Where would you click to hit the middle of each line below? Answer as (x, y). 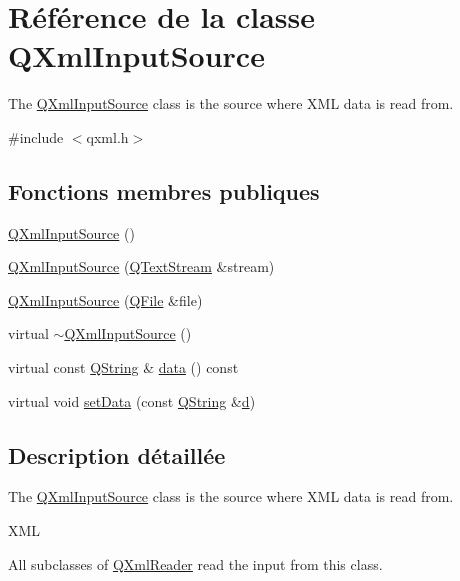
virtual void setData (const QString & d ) (132, 400)
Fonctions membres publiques (164, 190)
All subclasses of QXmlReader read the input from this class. (195, 563)
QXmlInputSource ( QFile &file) (105, 299)
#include (36, 136)
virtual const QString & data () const (123, 367)
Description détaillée (117, 454)
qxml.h (107, 136)
